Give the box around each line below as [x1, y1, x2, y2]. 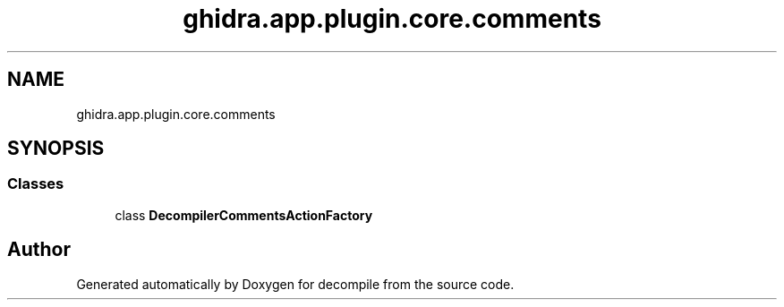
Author [7, 238, 71, 261]
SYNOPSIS [7, 137, 105, 160]
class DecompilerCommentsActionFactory [115, 207, 373, 223]
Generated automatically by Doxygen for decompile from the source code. [76, 276, 515, 292]
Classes [7, 175, 64, 193]
